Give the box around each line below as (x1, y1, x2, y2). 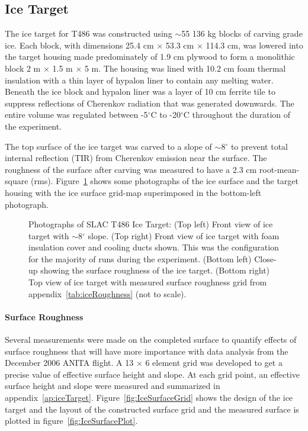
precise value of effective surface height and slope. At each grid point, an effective (5, 368, 300, 380)
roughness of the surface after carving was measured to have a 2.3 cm (5, 163, 257, 175)
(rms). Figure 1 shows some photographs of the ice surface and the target (31, 175, 299, 187)
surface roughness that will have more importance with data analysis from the (5, 345, 288, 357)
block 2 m (5, 62, 41, 74)
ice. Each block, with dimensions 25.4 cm (5, 38, 154, 51)
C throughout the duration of (183, 108, 291, 121)
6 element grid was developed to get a (145, 356, 283, 369)
